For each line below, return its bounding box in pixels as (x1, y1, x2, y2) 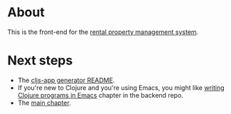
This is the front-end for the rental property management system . (7, 28, 199, 36)
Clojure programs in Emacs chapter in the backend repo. (17, 91, 183, 99)
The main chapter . (17, 98, 71, 107)
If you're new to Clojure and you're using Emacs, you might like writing (17, 83, 225, 92)
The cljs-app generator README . (17, 76, 115, 84)
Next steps (7, 52, 73, 69)
